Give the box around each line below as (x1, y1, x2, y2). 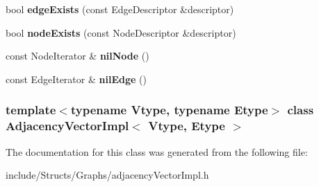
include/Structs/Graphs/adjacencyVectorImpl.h (6, 168, 209, 182)
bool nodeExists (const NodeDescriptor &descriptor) (6, 25, 236, 39)
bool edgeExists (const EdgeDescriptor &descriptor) (6, 2, 234, 16)
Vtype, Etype (148, 117, 225, 134)
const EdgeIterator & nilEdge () (6, 71, 147, 86)
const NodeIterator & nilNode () (6, 48, 149, 63)
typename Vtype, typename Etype (70, 101, 268, 118)
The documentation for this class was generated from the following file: (6, 144, 308, 159)
